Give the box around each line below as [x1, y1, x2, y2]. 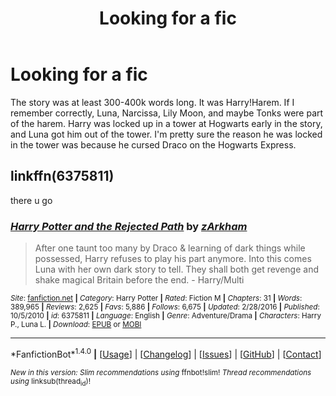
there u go [10, 194, 53, 206]
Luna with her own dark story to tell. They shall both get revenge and [34, 263, 319, 276]
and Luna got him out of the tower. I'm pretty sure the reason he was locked [10, 128, 323, 140]
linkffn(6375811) [10, 168, 115, 185]
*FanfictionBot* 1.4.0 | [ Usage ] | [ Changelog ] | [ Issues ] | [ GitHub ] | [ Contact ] [10, 347, 322, 360]
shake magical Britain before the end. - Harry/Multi [34, 274, 245, 286]
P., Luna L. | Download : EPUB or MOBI [10, 320, 142, 330]
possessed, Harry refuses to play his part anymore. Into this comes [34, 253, 312, 265]
